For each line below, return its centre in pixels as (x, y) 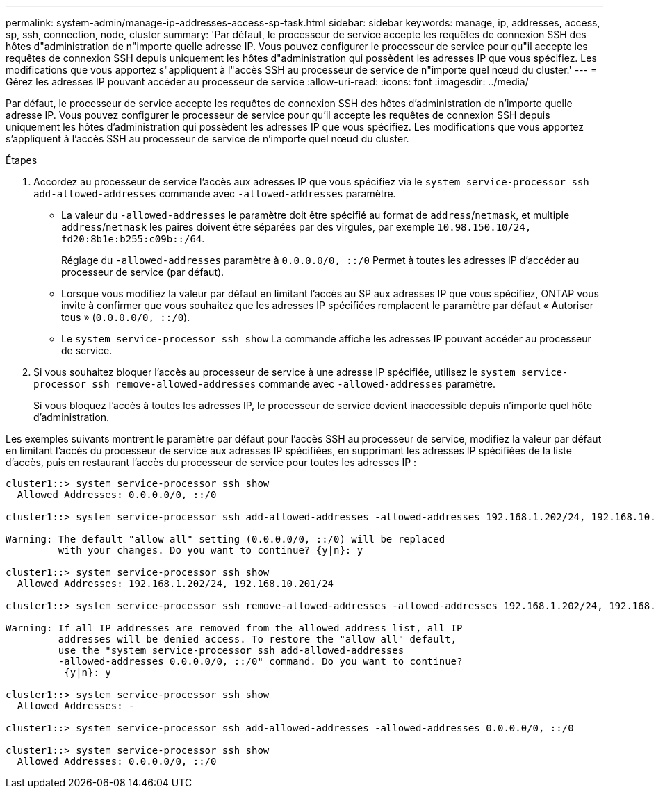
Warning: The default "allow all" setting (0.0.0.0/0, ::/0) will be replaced (225, 539)
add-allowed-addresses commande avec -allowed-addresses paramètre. (215, 193)
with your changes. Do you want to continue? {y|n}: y (211, 550)
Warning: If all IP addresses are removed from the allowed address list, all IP (234, 628)
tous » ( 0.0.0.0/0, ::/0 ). (126, 317)
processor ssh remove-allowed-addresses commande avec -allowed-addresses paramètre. (264, 384)
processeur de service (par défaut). (143, 272)
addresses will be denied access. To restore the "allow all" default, (257, 639)
